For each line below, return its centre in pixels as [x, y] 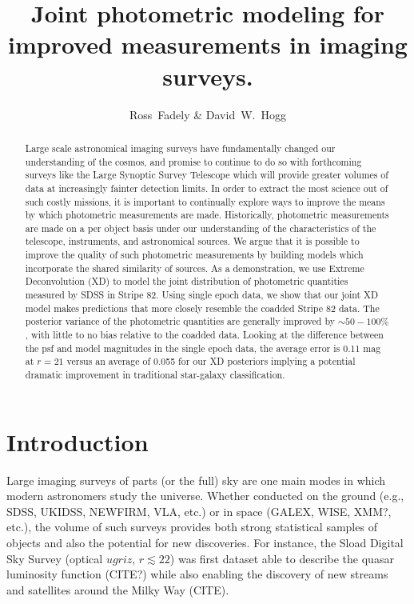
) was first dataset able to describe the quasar [282, 558]
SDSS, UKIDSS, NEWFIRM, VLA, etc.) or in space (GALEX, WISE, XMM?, [199, 511]
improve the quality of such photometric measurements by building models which [194, 255]
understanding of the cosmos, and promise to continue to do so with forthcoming [193, 161]
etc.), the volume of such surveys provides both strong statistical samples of [192, 527]
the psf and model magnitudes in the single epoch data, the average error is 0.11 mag [203, 348]
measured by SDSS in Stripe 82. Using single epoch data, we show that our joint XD [202, 295]
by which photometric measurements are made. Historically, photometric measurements [207, 215]
